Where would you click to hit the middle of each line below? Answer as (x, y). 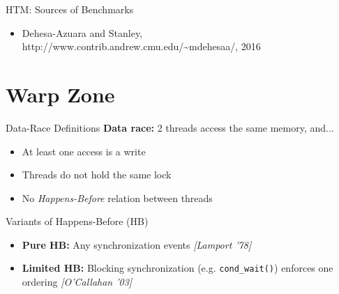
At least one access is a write (84, 151)
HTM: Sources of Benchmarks (70, 9)
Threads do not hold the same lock (97, 175)
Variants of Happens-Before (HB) (77, 221)
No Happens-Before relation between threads (117, 198)
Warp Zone (60, 94)
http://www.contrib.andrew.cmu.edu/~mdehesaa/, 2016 (141, 46)
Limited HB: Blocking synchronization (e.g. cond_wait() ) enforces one (178, 268)
